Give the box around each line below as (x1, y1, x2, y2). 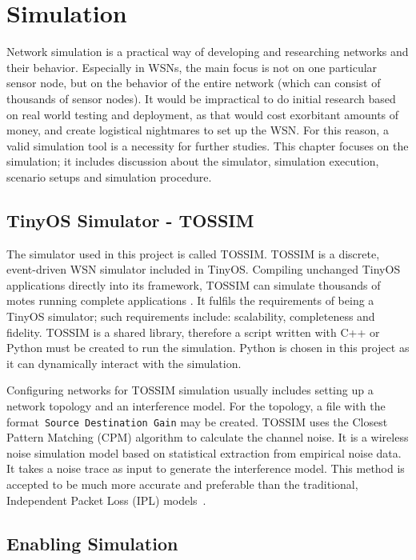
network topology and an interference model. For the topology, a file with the (6, 398, 386, 414)
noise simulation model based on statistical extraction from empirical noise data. (6, 444, 402, 461)
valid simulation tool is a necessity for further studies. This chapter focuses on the (6, 137, 409, 154)
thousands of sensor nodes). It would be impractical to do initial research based (6, 90, 396, 106)
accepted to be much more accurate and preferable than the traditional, (6, 476, 358, 493)
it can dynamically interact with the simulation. (6, 354, 242, 371)
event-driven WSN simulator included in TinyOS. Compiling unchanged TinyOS (6, 261, 401, 278)
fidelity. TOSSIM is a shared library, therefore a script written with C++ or (6, 323, 380, 340)
